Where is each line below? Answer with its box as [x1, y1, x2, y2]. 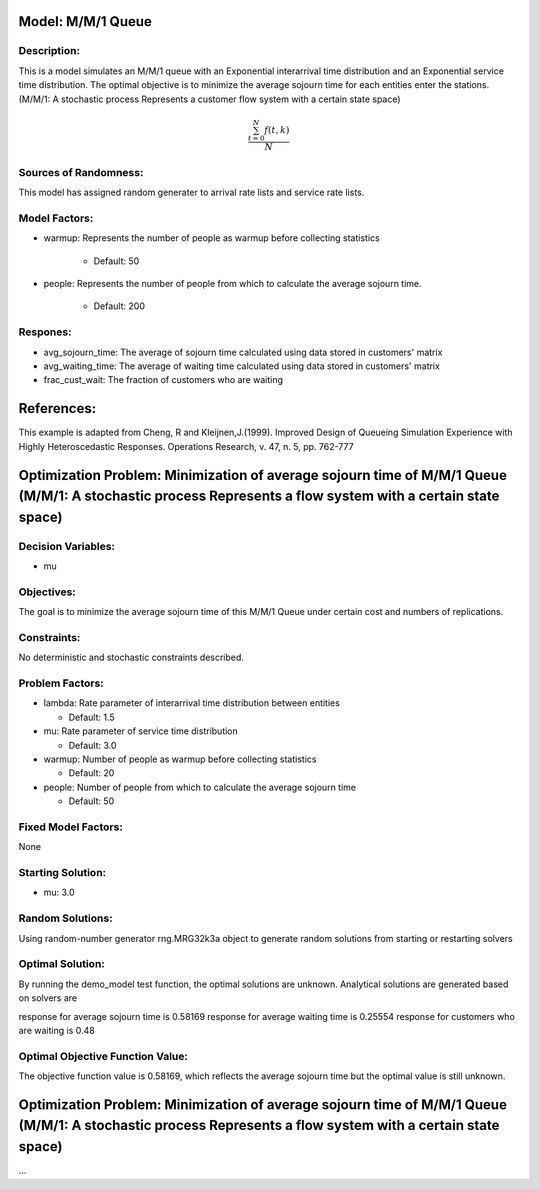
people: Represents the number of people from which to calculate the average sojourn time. [43, 278, 422, 290]
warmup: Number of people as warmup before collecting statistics [43, 753, 317, 765]
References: [18, 400, 97, 417]
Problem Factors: [18, 676, 104, 690]
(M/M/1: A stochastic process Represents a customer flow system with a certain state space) [18, 93, 401, 105]
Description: [18, 44, 80, 58]
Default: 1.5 [68, 711, 115, 723]
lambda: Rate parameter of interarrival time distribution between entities [43, 697, 340, 709]
